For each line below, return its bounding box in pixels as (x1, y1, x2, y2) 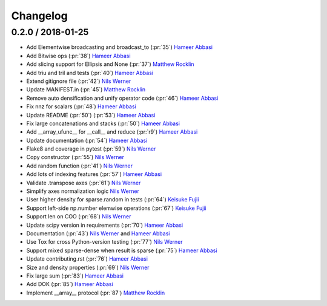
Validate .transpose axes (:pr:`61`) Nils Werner (26, 179, 141, 186)
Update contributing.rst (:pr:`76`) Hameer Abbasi (26, 255, 148, 262)
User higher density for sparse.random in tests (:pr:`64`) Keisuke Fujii (26, 196, 199, 203)
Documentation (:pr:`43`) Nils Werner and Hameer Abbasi (26, 230, 170, 237)
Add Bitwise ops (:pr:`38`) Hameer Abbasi (26, 52, 131, 59)
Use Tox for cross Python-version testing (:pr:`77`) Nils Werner (26, 238, 183, 246)
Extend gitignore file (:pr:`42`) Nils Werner (26, 77, 131, 85)
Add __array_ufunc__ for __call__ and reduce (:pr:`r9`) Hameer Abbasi (26, 128, 198, 135)
